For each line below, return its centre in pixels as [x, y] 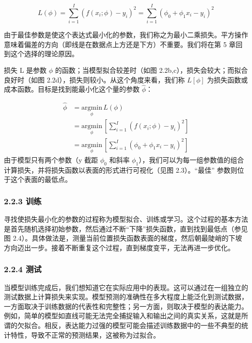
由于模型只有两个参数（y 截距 [51, 159]
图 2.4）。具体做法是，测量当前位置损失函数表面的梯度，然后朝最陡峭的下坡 [123, 238]
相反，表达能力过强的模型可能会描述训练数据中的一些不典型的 [143, 325]
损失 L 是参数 [25, 70]
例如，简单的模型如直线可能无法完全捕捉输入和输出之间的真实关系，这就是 [123, 316]
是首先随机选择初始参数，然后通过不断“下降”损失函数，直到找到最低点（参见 [126, 228]
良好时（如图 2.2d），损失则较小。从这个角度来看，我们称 [94, 79]
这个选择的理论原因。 [44, 54]
